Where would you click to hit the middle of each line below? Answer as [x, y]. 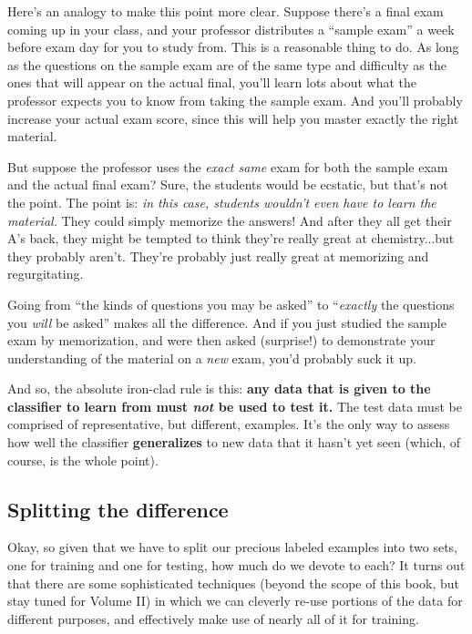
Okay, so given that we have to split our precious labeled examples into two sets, [232, 547]
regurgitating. [46, 274]
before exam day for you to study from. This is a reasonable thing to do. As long [233, 47]
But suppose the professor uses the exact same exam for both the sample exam [228, 166]
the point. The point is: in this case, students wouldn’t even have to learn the [222, 202]
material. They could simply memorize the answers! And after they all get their [230, 220]
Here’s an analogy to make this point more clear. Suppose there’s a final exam [226, 11]
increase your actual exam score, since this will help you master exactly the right [233, 118]
